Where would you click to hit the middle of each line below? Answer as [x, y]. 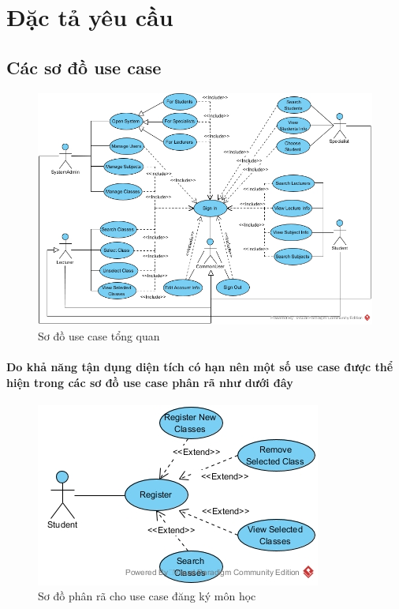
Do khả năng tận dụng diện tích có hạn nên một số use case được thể [200, 366]
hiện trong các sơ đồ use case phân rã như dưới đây [150, 382]
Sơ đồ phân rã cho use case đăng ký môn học [147, 596]
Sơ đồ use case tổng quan [99, 335]
